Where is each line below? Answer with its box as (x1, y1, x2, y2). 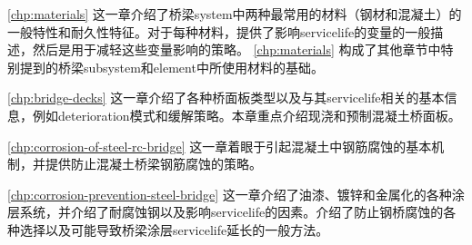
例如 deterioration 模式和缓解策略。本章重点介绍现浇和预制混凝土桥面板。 (32, 105, 461, 124)
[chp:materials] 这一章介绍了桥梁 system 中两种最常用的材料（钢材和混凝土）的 (7, 5, 462, 23)
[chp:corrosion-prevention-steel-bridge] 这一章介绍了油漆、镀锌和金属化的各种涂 (7, 184, 465, 203)
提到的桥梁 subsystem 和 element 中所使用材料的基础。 (19, 57, 324, 76)
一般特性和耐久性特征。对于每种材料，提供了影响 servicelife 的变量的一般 (7, 22, 431, 41)
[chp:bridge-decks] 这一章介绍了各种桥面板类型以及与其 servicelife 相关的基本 (7, 88, 445, 107)
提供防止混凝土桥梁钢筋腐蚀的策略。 (45, 154, 262, 173)
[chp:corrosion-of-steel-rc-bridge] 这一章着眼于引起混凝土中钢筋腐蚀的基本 (7, 136, 432, 155)
